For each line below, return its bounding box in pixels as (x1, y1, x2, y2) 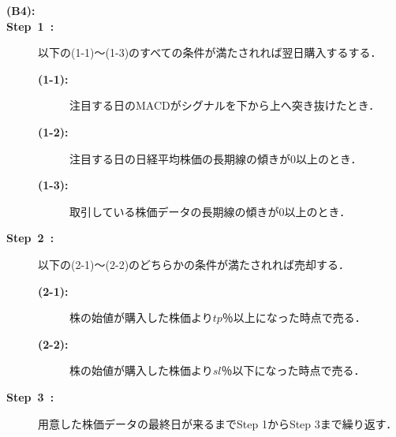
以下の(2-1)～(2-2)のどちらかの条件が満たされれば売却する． (38, 256, 350, 272)
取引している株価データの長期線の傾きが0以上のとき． (69, 203, 351, 219)
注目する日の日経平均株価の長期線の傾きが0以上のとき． (69, 150, 362, 166)
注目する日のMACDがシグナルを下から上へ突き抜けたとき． (69, 97, 380, 114)
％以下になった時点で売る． (221, 362, 365, 379)
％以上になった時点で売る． (222, 309, 366, 326)
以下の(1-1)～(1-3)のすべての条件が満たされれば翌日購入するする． (38, 44, 382, 61)
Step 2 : (6, 230, 54, 246)
